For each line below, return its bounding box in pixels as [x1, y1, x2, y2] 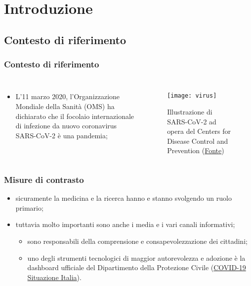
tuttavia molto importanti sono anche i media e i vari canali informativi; [15, 219, 235, 229]
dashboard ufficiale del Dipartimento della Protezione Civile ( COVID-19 [27, 262, 246, 273]
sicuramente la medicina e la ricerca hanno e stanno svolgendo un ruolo [15, 193, 232, 203]
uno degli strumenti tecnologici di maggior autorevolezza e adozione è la [27, 252, 246, 263]
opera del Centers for [167, 126, 231, 136]
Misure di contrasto [4, 173, 84, 185]
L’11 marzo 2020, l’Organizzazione [15, 91, 120, 102]
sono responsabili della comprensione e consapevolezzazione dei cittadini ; [27, 236, 248, 246]
